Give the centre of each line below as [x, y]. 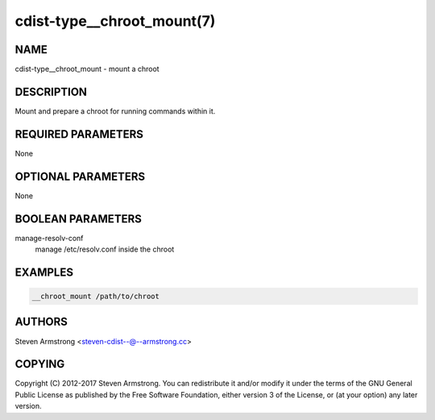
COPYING [40, 364]
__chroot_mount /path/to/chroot [96, 297]
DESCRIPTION [51, 91]
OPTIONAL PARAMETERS [80, 176]
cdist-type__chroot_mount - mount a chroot [87, 69]
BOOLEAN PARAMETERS [79, 219]
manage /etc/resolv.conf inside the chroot [105, 249]
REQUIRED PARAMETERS [79, 134]
